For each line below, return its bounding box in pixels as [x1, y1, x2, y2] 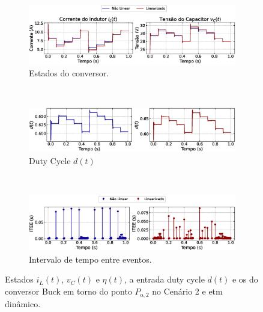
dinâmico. [5, 297, 41, 310]
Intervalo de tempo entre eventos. [29, 252, 152, 265]
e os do [232, 273, 258, 286]
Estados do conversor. [29, 66, 109, 79]
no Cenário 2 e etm [152, 285, 223, 298]
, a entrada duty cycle [124, 273, 205, 286]
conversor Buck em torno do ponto [5, 285, 132, 298]
